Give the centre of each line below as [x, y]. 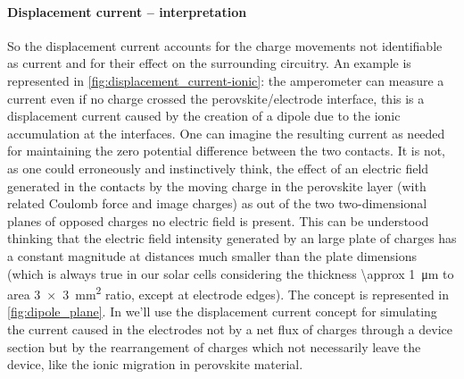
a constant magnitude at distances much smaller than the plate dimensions [212, 255]
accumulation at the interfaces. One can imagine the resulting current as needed [226, 133]
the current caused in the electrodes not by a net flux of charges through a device [230, 328]
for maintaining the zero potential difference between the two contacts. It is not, [227, 151]
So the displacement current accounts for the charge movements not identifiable [225, 45]
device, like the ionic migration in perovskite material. [155, 364]
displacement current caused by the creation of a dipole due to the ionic [204, 116]
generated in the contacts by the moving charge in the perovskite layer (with [217, 185]
